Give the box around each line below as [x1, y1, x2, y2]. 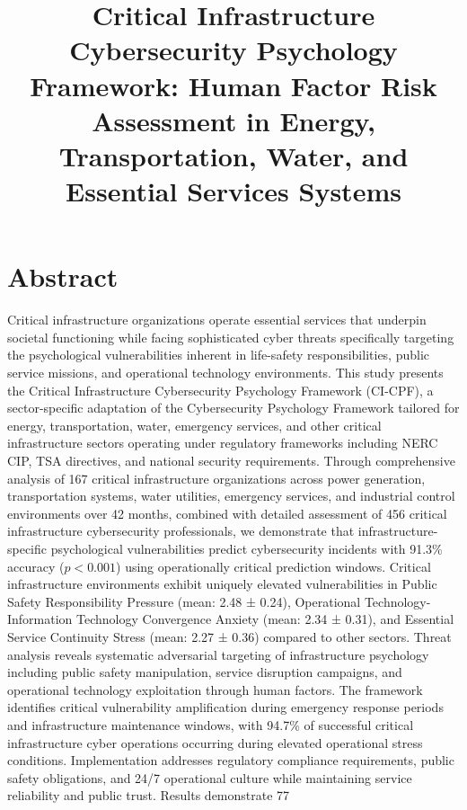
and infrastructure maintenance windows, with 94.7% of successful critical [7, 715, 414, 734]
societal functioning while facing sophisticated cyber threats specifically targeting [7, 327, 454, 346]
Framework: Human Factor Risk [30, 67, 437, 103]
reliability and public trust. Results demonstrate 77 [7, 786, 290, 805]
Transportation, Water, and [58, 137, 409, 174]
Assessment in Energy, [92, 102, 375, 138]
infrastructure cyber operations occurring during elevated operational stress [7, 733, 423, 752]
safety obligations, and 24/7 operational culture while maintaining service [7, 768, 412, 787]
